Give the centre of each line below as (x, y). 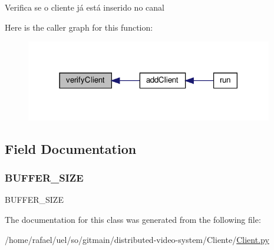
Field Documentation (71, 148)
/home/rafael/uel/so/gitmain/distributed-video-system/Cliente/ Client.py (137, 239)
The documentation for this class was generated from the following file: (133, 220)
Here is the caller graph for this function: (79, 27)
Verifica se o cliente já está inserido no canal (85, 7)
